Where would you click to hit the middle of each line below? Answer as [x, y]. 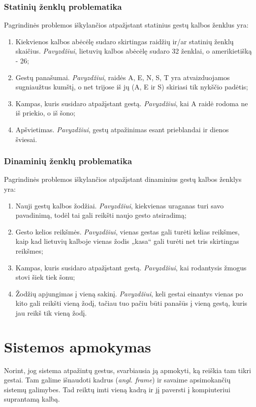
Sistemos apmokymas [78, 346]
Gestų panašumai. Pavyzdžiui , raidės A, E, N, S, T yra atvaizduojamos [123, 77]
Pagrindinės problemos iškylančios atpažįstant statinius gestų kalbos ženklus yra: [126, 25]
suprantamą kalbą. [32, 399]
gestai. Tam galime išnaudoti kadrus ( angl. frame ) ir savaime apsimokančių [117, 380]
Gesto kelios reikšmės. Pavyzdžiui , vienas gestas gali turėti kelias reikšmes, [128, 231]
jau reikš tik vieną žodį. [51, 312]
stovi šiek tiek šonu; [45, 277]
